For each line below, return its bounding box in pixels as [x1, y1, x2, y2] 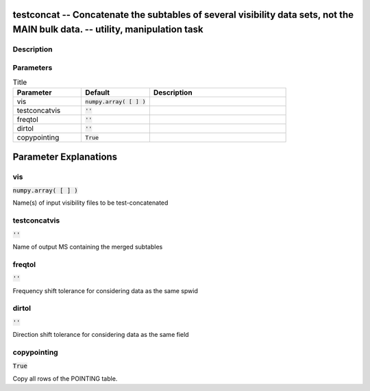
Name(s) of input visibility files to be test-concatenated [12, 199, 169, 207]
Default [85, 88, 110, 97]
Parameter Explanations [12, 151, 118, 162]
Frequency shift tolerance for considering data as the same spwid [12, 286, 198, 294]
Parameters [12, 62, 53, 72]
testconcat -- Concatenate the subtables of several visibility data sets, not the [12, 9, 354, 21]
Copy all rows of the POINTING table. [12, 374, 118, 383]
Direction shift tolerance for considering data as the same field [12, 331, 189, 339]
